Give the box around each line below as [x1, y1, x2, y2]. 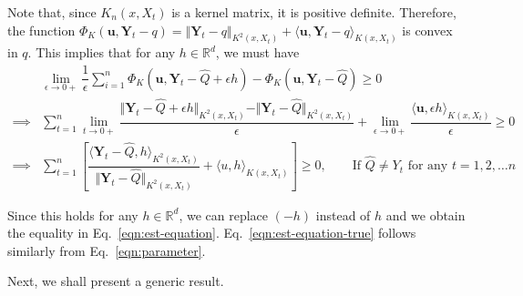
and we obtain [385, 205, 466, 224]
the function [7, 20, 76, 39]
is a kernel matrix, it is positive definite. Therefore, [171, 3, 456, 21]
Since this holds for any [7, 205, 138, 224]
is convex [402, 20, 453, 39]
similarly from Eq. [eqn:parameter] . [7, 240, 206, 260]
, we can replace [179, 205, 269, 224]
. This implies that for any [27, 43, 176, 62]
